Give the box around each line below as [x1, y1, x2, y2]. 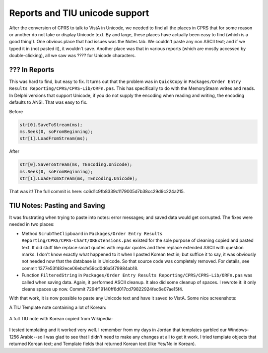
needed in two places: [9, 221, 55, 227]
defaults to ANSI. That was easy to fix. [9, 99, 88, 105]
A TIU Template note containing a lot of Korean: [9, 304, 107, 310]
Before [9, 108, 23, 114]
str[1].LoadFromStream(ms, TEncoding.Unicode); [19, 176, 137, 181]
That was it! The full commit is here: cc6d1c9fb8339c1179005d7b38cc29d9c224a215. [9, 189, 185, 195]
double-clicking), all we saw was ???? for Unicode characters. [9, 53, 136, 59]
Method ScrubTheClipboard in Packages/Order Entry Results [21, 230, 163, 236]
